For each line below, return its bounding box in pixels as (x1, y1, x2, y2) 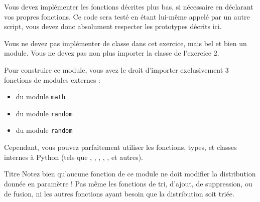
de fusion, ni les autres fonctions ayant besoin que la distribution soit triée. (4, 188, 234, 198)
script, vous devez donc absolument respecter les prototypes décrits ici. (4, 21, 222, 32)
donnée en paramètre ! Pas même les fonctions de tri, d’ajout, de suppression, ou (4, 178, 252, 188)
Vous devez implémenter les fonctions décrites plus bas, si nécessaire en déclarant (4, 2, 253, 12)
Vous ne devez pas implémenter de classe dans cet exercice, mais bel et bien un (4, 38, 247, 48)
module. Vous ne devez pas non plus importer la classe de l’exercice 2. (4, 48, 219, 58)
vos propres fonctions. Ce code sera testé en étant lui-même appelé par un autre (4, 11, 250, 22)
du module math (16, 91, 66, 102)
